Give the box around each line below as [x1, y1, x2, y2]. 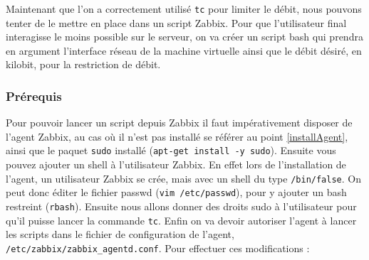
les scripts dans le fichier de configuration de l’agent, [6, 227, 234, 242]
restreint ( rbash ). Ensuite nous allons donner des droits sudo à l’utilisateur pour [6, 199, 357, 213]
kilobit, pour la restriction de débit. [6, 57, 161, 72]
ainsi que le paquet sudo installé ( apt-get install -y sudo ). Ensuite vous [6, 143, 336, 158]
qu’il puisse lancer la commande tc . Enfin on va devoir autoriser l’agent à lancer [6, 212, 357, 227]
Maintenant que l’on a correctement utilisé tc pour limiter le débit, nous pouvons [6, 1, 362, 16]
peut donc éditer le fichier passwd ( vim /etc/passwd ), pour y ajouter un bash [6, 185, 347, 200]
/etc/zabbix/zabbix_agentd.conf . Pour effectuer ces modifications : [6, 240, 310, 255]
